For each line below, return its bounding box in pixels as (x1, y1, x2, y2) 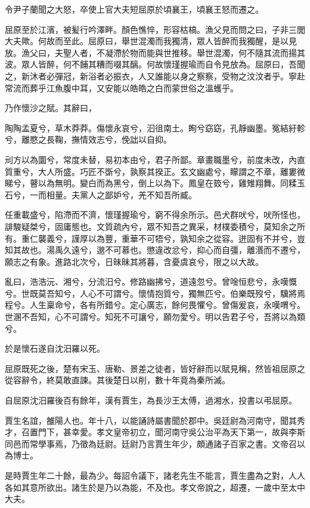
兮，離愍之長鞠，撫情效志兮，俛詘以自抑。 (5, 133, 172, 146)
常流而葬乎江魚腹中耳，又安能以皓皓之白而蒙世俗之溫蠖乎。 (5, 81, 238, 94)
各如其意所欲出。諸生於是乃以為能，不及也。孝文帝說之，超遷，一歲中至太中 (5, 481, 305, 493)
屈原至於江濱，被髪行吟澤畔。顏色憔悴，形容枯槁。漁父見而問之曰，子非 (5, 23, 289, 35)
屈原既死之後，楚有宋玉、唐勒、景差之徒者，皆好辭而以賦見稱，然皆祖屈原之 (5, 362, 305, 374)
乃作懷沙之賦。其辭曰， (5, 101, 97, 114)
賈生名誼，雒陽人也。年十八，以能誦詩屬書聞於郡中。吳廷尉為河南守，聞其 (5, 414, 297, 426)
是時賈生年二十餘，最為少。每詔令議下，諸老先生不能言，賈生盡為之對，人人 (5, 469, 305, 481)
